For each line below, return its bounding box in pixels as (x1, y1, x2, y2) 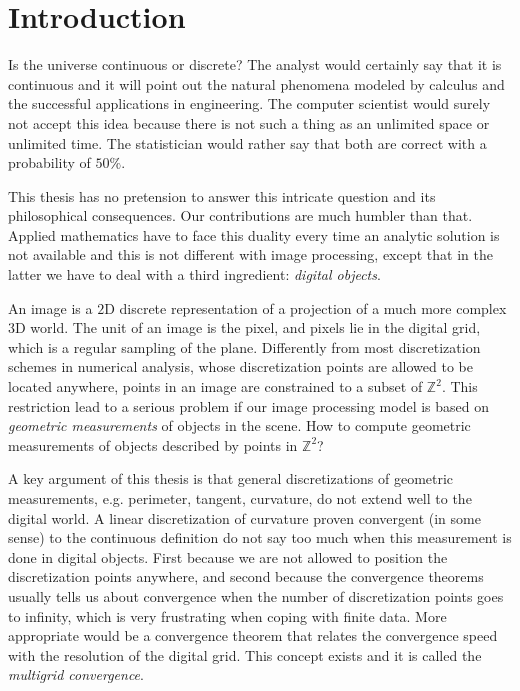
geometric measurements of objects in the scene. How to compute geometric (8, 415, 471, 436)
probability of (8, 152, 91, 173)
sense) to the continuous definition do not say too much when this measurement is (8, 527, 512, 548)
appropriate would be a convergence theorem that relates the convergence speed (8, 625, 498, 646)
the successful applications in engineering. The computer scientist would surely (8, 93, 491, 114)
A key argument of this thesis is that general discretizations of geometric (8, 468, 454, 489)
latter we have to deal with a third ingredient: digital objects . (8, 264, 381, 285)
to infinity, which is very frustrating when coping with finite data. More (8, 605, 447, 626)
